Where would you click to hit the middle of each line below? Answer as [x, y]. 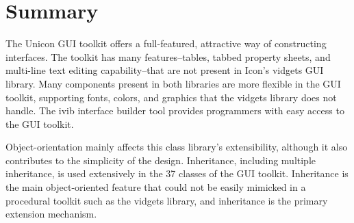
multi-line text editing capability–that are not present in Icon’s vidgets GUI [165, 70]
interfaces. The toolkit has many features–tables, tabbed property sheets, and [168, 56]
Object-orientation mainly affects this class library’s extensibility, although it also [177, 147]
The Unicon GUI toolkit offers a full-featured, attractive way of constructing [166, 43]
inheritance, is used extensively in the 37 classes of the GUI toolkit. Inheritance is [177, 173]
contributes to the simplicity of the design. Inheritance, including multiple [161, 160]
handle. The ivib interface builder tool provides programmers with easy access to [175, 110]
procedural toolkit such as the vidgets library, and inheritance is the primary [167, 200]
